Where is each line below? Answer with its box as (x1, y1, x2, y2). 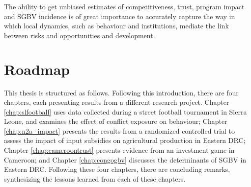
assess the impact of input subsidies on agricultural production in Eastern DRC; (4, 135, 246, 145)
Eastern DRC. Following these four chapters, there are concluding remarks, (4, 164, 230, 174)
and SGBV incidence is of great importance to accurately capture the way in (4, 11, 235, 21)
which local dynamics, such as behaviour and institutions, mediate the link (4, 21, 229, 31)
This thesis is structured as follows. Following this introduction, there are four (4, 87, 239, 97)
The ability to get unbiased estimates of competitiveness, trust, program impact (4, 1, 245, 11)
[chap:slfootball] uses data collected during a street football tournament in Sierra (4, 106, 247, 117)
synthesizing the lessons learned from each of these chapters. (4, 173, 186, 184)
